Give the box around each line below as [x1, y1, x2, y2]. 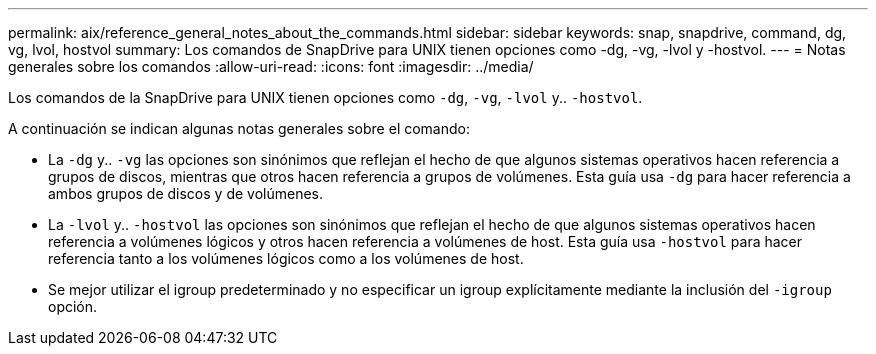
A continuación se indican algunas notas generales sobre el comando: [8, 120, 470, 137]
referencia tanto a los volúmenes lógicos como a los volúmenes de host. [48, 250, 524, 267]
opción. [48, 298, 98, 315]
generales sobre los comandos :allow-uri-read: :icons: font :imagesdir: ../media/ [8, 58, 534, 75]
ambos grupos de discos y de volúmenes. [48, 185, 324, 202]
